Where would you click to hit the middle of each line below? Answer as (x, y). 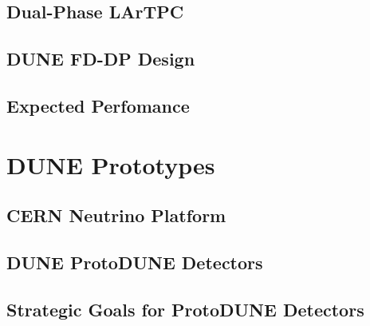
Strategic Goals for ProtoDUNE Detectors (185, 309)
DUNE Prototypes (111, 164)
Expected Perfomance (98, 105)
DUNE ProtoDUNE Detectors (135, 262)
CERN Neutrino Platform (116, 215)
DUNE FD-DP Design (101, 59)
